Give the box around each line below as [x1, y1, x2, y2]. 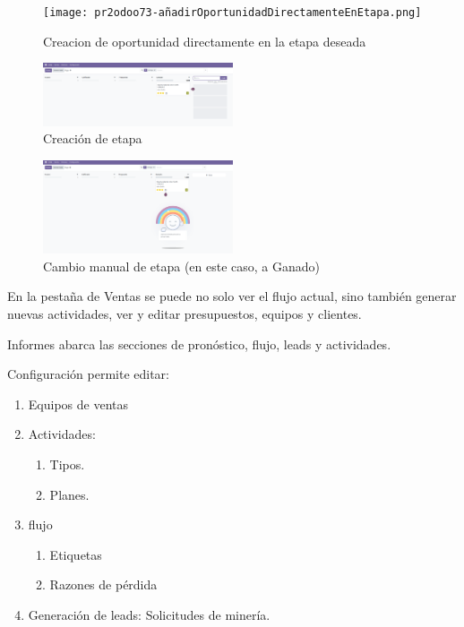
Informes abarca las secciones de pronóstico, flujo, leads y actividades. [7, 334, 391, 353]
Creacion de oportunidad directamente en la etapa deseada [43, 31, 366, 50]
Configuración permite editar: [7, 365, 169, 383]
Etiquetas [49, 545, 102, 563]
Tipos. [49, 454, 85, 473]
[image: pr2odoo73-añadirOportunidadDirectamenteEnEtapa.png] [43, 6, 422, 19]
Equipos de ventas [28, 394, 128, 413]
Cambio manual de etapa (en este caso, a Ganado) [43, 256, 320, 275]
